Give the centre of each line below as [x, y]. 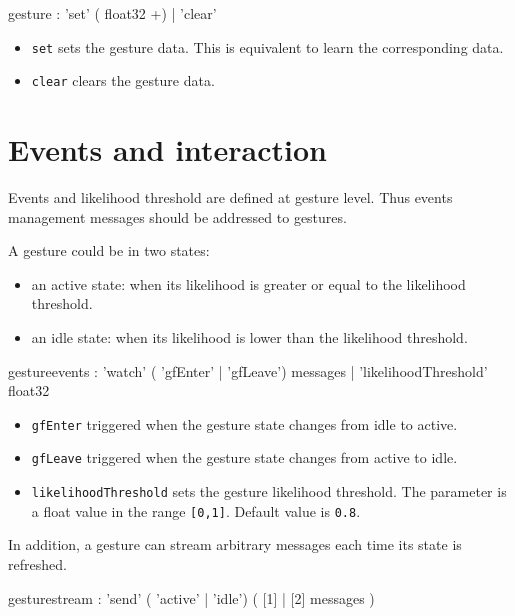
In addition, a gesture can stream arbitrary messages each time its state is [235, 544]
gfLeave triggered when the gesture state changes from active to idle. [244, 457]
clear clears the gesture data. [123, 80]
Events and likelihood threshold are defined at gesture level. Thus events [230, 197]
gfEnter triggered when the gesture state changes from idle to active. [244, 423]
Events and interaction [168, 149]
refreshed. [37, 564]
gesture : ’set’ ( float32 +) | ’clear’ [112, 13]
